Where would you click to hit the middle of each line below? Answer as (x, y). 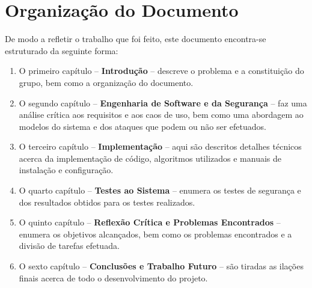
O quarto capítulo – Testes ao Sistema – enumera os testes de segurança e (160, 190)
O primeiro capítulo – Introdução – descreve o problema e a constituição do (161, 71)
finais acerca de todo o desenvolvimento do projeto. (113, 277)
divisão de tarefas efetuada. (69, 246)
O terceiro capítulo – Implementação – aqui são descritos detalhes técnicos (160, 146)
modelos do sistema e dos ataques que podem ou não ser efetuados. (142, 126)
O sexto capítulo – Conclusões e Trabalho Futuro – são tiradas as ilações (161, 266)
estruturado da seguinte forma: (62, 50)
